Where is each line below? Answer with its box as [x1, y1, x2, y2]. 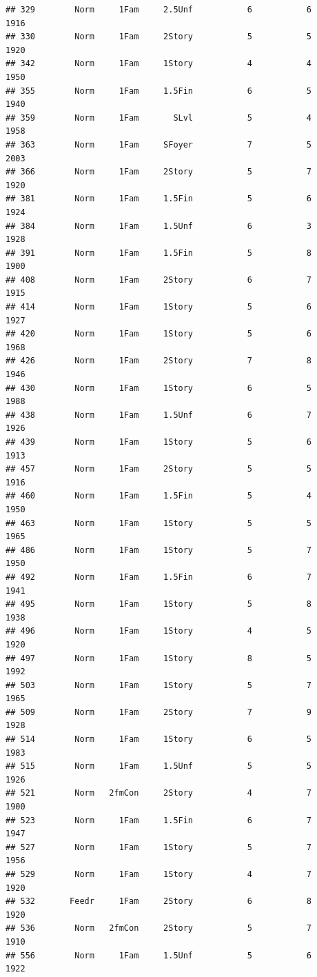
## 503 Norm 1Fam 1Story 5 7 [6, 680, 311, 690]
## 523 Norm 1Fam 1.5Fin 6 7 [6, 815, 311, 825]
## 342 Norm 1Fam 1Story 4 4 [6, 59, 311, 69]
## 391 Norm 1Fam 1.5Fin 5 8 [6, 248, 311, 258]
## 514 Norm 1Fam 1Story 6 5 [6, 734, 311, 745]
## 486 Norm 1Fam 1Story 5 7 [6, 545, 311, 555]
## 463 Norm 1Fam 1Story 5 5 [6, 518, 311, 528]
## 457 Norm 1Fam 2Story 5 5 [6, 464, 311, 474]
